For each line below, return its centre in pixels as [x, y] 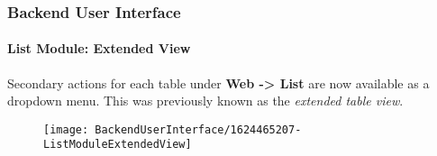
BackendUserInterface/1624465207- [198, 129]
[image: [66, 129]
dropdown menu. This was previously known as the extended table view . [205, 101]
